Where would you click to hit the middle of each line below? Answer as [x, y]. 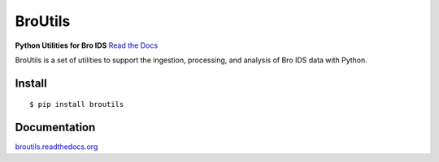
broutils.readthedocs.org [57, 147]
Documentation [55, 128]
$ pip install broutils [77, 104]
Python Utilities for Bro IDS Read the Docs [87, 45]
